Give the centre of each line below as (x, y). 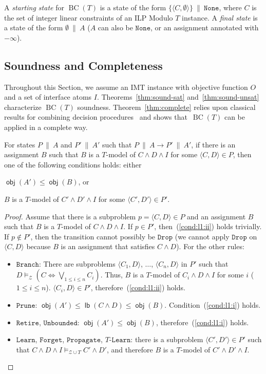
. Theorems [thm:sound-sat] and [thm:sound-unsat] (178, 97)
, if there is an (213, 144)
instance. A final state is (220, 17)
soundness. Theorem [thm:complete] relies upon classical (166, 107)
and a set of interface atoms (48, 97)
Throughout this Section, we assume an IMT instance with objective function (126, 87)
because (39, 246)
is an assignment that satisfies (108, 246)
